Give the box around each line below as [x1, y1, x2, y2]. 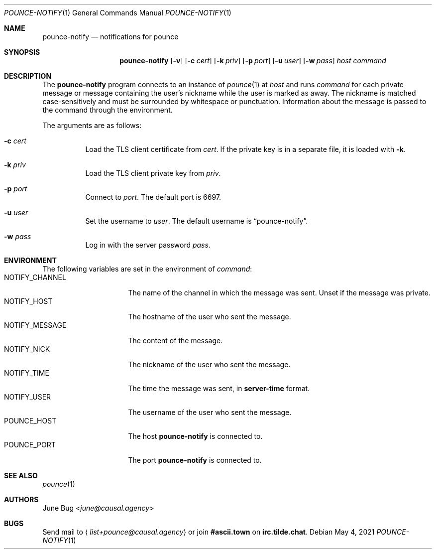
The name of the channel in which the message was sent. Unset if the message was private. [128, 288, 431, 297]
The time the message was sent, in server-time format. [128, 384, 310, 393]
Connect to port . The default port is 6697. [85, 193, 221, 201]
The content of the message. [128, 336, 223, 345]
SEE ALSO [4, 471, 38, 480]
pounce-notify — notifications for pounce [42, 32, 179, 41]
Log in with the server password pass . [85, 241, 211, 249]
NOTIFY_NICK [4, 345, 50, 353]
